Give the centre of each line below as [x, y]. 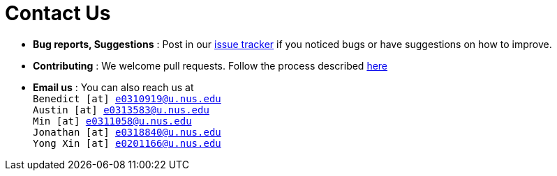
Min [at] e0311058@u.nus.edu [112, 121]
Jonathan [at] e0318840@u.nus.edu [127, 132]
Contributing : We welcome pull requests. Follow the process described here [210, 65]
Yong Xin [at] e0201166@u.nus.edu [127, 143]
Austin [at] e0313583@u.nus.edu [121, 110]
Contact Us [58, 13]
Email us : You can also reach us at [113, 87]
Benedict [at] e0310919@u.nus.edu [127, 98]
